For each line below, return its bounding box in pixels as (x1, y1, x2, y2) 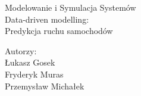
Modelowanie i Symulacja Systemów (5, 1, 136, 13)
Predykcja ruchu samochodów (5, 24, 113, 37)
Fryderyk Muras (5, 67, 64, 80)
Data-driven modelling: (5, 13, 89, 25)
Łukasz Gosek (5, 56, 55, 69)
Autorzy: (5, 44, 37, 57)
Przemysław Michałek (5, 79, 84, 92)
